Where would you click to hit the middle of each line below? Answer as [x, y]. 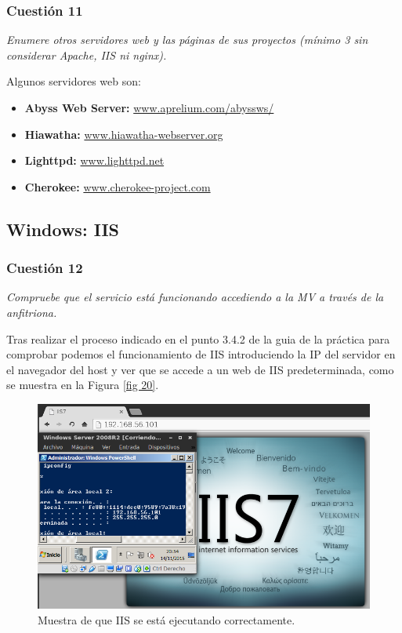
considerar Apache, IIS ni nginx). [87, 55]
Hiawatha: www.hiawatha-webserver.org [124, 134]
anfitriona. [32, 312]
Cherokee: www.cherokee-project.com [118, 186]
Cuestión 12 [45, 268]
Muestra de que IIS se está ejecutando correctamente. [167, 619]
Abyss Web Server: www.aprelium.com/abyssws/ [149, 107]
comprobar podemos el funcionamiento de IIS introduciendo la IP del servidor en [201, 354]
